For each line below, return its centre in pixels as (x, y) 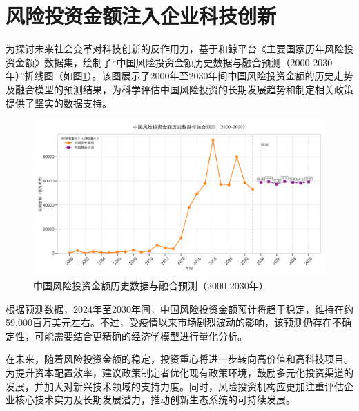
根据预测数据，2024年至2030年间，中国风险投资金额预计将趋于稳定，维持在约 (179, 308)
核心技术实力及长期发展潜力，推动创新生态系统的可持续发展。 (155, 400)
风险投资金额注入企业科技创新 (141, 16)
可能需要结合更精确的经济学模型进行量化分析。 (140, 335)
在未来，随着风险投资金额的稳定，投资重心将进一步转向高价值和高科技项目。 (179, 359)
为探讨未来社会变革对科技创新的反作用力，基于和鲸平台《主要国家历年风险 (175, 49)
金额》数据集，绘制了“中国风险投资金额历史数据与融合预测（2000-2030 (174, 62)
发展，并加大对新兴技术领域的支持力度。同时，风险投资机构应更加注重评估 (175, 386)
